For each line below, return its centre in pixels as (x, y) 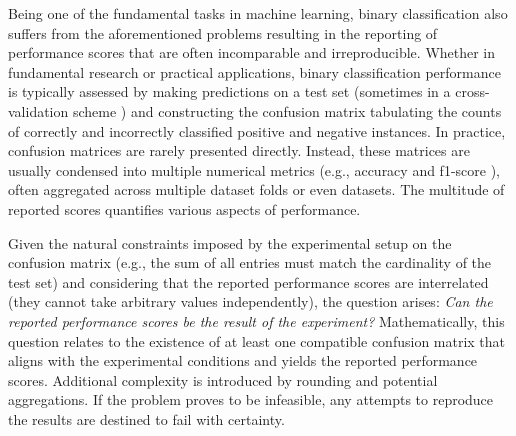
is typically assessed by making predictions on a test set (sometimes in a (229, 91)
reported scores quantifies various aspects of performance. (184, 208)
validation (38, 110)
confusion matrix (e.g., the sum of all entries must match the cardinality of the (250, 262)
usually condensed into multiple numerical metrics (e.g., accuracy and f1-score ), (254, 169)
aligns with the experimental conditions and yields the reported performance (243, 360)
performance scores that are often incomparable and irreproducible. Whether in (252, 52)
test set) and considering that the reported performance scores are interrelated (248, 281)
